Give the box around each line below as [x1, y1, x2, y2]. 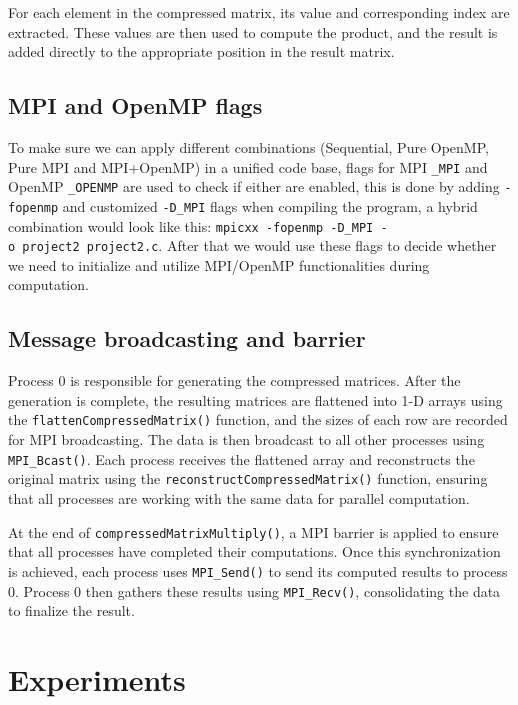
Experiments [8, 658, 186, 699]
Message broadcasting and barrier [8, 323, 366, 354]
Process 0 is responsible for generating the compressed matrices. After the [8, 370, 461, 391]
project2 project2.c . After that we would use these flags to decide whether [22, 235, 497, 256]
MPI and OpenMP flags [8, 90, 263, 121]
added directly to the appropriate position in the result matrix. [8, 41, 395, 62]
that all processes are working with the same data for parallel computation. [8, 488, 470, 508]
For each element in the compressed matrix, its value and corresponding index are [8, 2, 510, 22]
